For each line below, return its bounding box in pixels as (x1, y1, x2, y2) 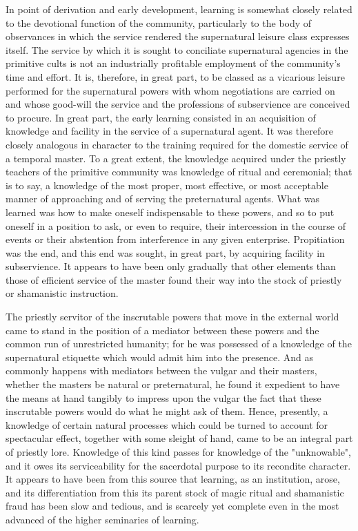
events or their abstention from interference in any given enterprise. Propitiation (6, 232, 345, 247)
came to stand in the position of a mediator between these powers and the (6, 322, 319, 337)
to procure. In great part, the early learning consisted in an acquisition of (6, 110, 316, 124)
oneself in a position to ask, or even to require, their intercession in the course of (6, 218, 346, 233)
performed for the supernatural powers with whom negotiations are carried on (6, 83, 335, 97)
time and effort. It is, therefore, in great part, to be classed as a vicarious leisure (6, 69, 345, 84)
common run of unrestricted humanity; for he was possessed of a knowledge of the (6, 336, 352, 351)
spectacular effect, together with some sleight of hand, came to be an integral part (6, 431, 353, 445)
